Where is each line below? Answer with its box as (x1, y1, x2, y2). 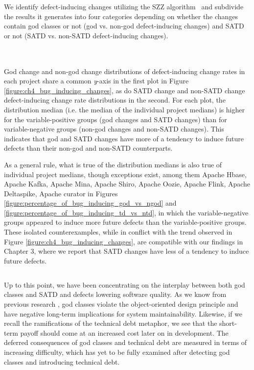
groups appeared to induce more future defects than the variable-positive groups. (4, 217, 247, 227)
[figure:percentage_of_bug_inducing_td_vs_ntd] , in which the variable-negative (4, 207, 249, 217)
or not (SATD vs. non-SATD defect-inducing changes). (4, 30, 168, 40)
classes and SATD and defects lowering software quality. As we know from (4, 289, 227, 299)
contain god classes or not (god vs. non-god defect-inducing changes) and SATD (4, 21, 244, 31)
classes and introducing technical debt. (4, 356, 120, 367)
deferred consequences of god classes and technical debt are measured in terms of (4, 337, 247, 347)
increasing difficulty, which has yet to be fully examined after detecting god (4, 346, 230, 357)
